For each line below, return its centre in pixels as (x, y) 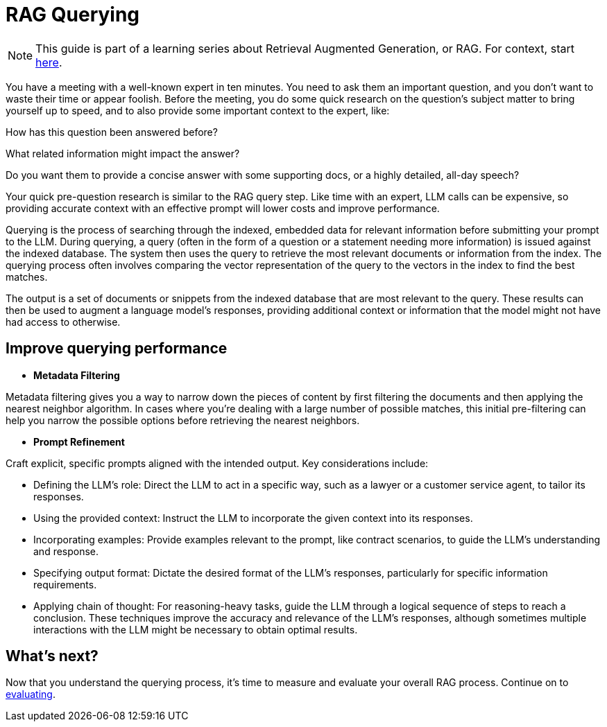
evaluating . (31, 694)
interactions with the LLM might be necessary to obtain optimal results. (196, 629)
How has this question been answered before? (112, 132)
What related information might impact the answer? (123, 153)
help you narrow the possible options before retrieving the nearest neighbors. (183, 420)
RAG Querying (73, 15)
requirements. (65, 584)
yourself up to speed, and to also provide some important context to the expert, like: (198, 110)
